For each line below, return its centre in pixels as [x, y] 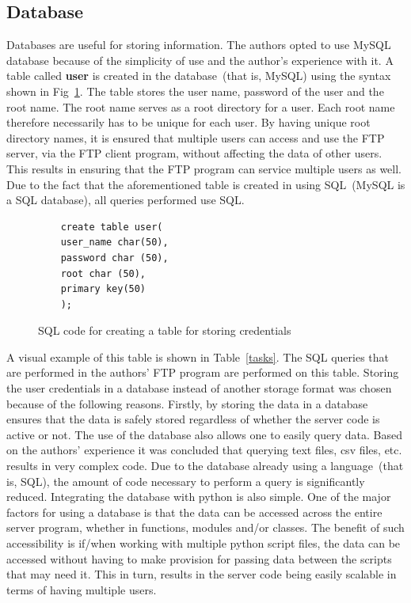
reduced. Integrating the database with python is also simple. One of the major [199, 497]
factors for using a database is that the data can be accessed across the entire [194, 512]
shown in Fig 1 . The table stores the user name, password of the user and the [195, 91]
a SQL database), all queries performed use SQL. [126, 200]
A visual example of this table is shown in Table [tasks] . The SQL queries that [198, 356]
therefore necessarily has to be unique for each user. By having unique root [188, 122]
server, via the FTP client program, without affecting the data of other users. [194, 153]
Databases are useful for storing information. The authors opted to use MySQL [199, 45]
